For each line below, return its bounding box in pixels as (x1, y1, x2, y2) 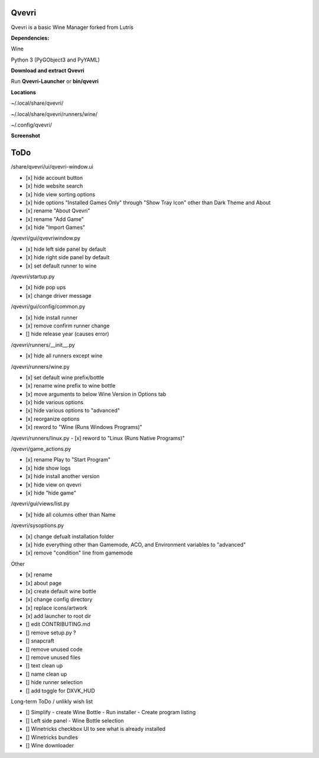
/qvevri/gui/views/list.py (11, 500, 70, 507)
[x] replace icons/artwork (25, 604, 88, 611)
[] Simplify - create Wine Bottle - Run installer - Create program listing (25, 709, 196, 716)
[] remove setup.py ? (25, 629, 76, 636)
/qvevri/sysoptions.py (11, 522, 64, 529)
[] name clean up (25, 670, 67, 678)
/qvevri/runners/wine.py (11, 363, 70, 370)
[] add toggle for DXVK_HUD (25, 687, 95, 694)
